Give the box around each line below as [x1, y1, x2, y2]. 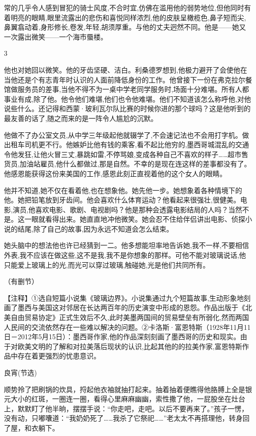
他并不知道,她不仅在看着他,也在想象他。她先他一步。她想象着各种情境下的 [4, 185, 242, 195]
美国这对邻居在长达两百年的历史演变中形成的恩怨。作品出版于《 [38, 302, 245, 313]
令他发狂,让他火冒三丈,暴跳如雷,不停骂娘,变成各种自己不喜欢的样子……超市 [4, 149, 242, 159]
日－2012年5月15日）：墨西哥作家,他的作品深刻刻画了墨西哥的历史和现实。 [4, 331, 240, 342]
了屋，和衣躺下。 [4, 422, 59, 433]
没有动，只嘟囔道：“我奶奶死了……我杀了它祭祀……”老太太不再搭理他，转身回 [4, 413, 250, 423]
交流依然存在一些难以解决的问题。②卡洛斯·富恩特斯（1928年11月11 [31, 321, 251, 332]
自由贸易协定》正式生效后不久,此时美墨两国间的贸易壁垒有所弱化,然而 [10, 312, 235, 322]
